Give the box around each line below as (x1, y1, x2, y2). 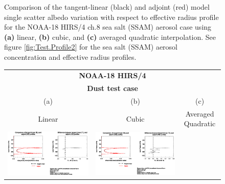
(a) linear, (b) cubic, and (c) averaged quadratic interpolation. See (4, 31, 216, 42)
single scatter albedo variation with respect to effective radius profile (4, 11, 219, 22)
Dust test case (87, 83, 138, 94)
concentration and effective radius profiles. (4, 51, 137, 62)
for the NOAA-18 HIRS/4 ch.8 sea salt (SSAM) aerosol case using (4, 21, 212, 32)
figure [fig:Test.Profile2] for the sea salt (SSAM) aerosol (4, 41, 178, 52)
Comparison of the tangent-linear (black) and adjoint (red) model (4, 2, 210, 12)
